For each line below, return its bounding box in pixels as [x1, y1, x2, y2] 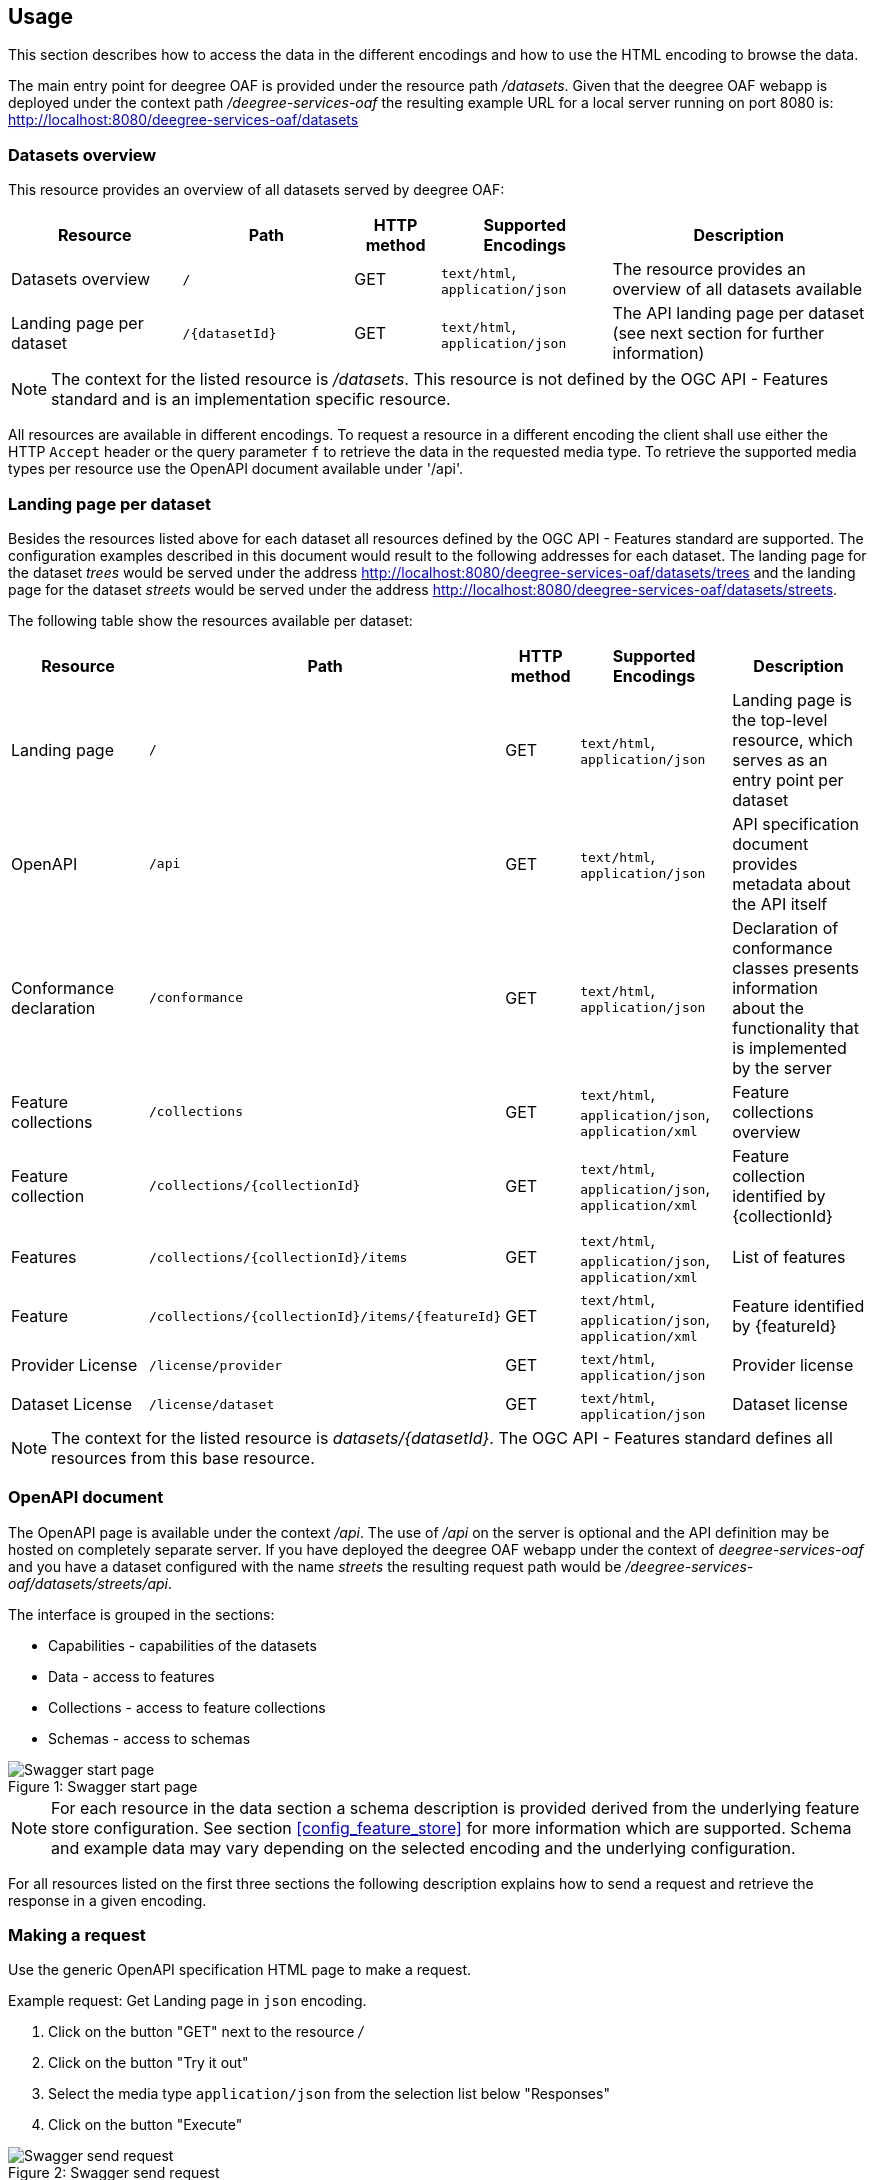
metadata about [732, 873, 851, 894]
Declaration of [732, 917, 839, 938]
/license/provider [149, 1357, 283, 1373]
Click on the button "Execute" [48, 2116, 243, 2134]
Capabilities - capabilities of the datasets [48, 1636, 317, 1654]
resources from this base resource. [51, 1447, 315, 1468]
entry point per [732, 769, 844, 790]
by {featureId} [732, 1316, 837, 1337]
